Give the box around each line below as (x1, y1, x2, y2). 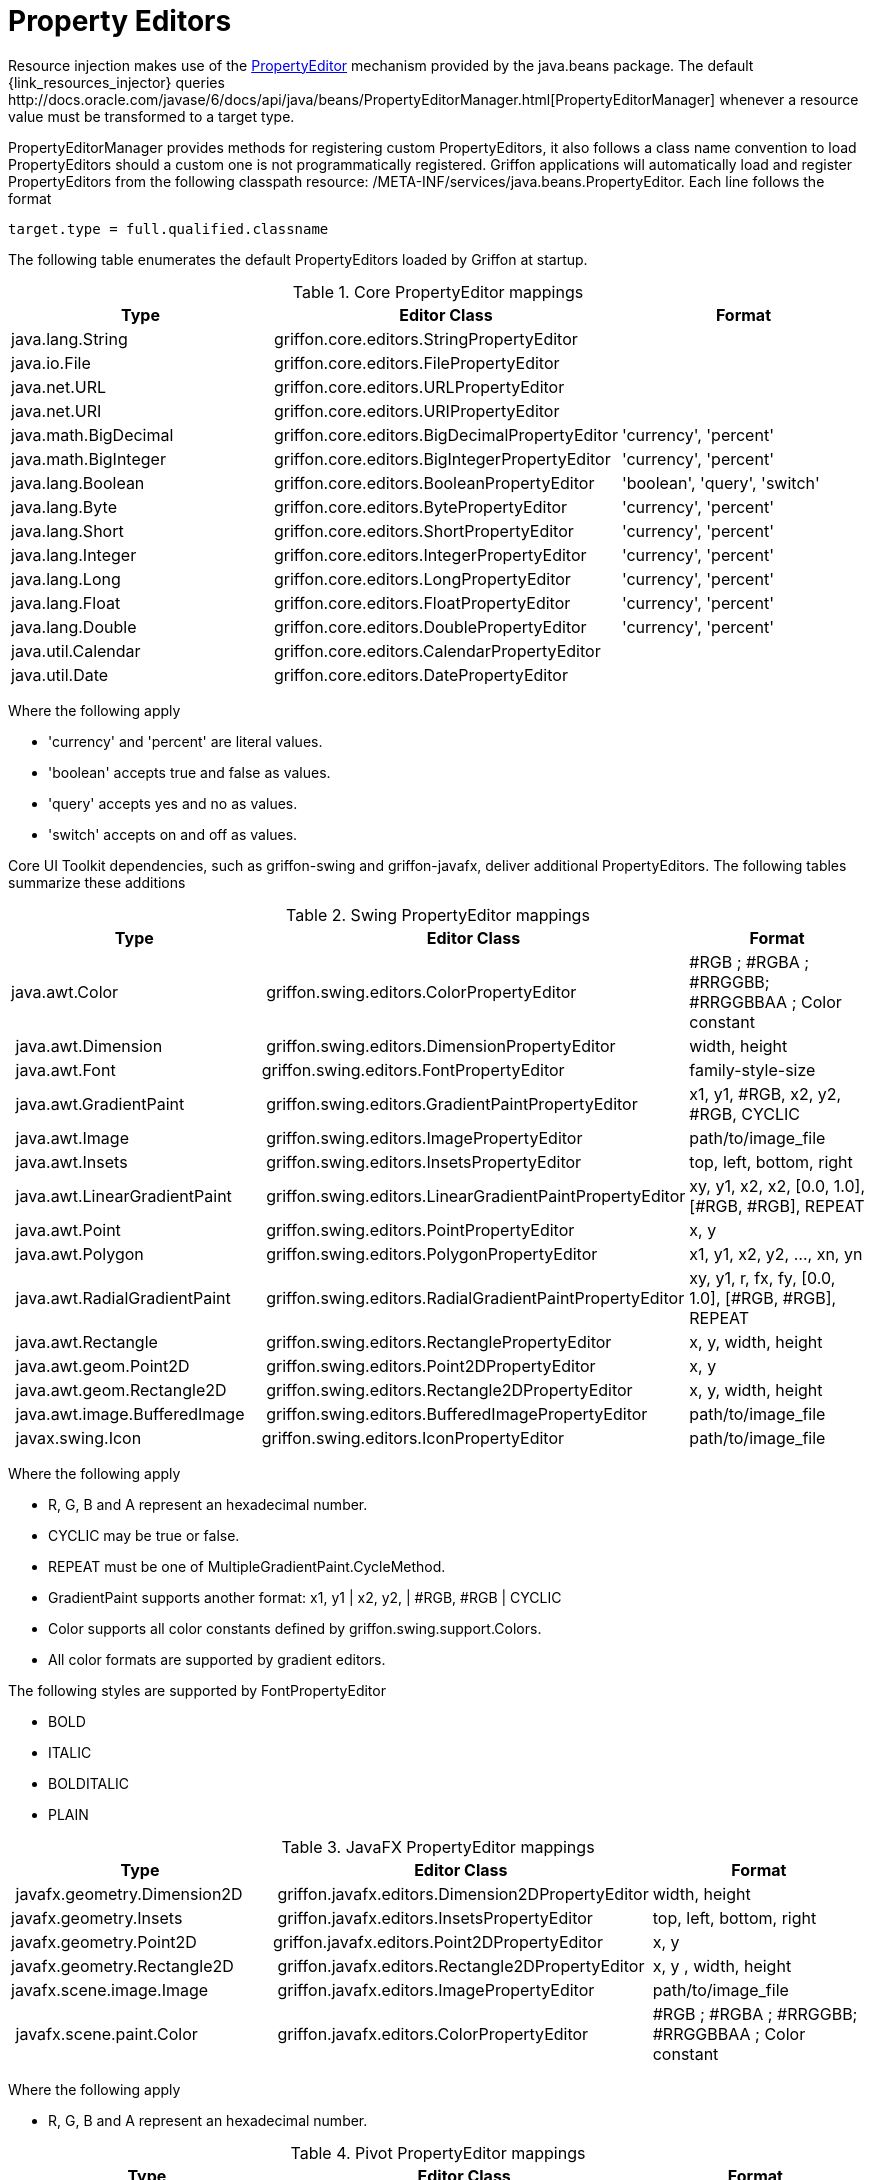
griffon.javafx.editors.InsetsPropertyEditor (277, 1907, 593, 1928)
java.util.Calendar (11, 640, 141, 661)
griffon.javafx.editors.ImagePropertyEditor (277, 1979, 595, 2000)
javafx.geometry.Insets (11, 1907, 183, 1928)
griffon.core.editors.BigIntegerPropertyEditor (273, 448, 611, 469)
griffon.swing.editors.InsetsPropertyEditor (266, 1151, 582, 1172)
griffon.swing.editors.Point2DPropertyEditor (266, 1355, 596, 1376)
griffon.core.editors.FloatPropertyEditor (273, 592, 571, 613)
